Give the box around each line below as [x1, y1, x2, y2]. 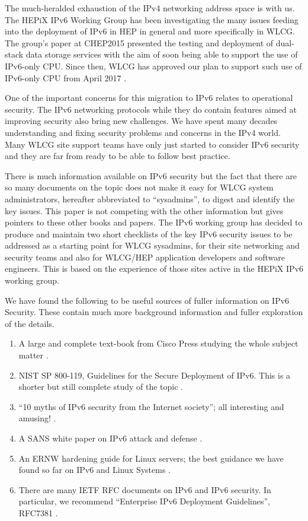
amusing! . [18, 412, 56, 424]
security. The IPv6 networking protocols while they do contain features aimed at [5, 103, 297, 115]
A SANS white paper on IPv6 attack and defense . [18, 432, 203, 444]
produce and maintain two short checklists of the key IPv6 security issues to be [5, 227, 293, 240]
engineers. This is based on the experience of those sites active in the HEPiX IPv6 [5, 262, 303, 275]
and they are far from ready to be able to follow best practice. [5, 150, 230, 162]
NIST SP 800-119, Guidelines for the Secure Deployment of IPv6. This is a [18, 368, 291, 381]
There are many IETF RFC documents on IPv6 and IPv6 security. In [18, 483, 271, 495]
